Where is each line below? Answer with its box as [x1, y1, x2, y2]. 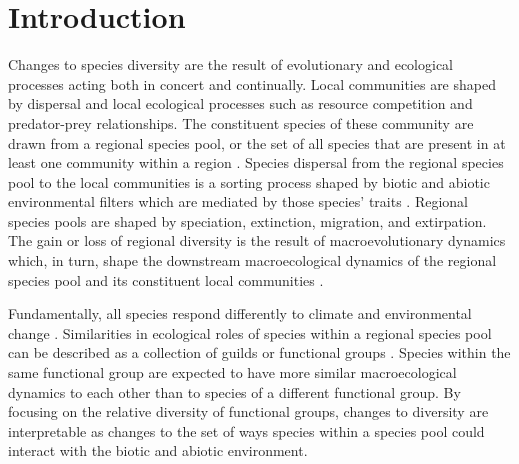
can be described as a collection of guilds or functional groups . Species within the [8, 342, 511, 363]
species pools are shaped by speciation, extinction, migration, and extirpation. [8, 210, 487, 231]
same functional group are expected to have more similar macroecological [8, 362, 457, 383]
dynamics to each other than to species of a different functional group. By [8, 381, 461, 402]
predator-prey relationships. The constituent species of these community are [8, 112, 474, 133]
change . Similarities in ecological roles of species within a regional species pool [8, 322, 492, 343]
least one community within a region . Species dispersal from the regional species [8, 152, 504, 173]
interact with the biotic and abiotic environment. [8, 440, 308, 461]
